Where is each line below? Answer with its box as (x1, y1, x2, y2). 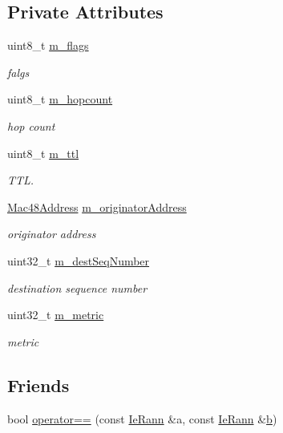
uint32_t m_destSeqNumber (7, 252, 150, 269)
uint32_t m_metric (7, 306, 104, 323)
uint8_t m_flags (7, 37, 89, 54)
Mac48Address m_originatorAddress (7, 198, 187, 215)
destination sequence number (7, 279, 148, 296)
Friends (7, 372, 70, 397)
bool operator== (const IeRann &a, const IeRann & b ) (7, 410, 277, 427)
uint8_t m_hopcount (7, 91, 113, 107)
